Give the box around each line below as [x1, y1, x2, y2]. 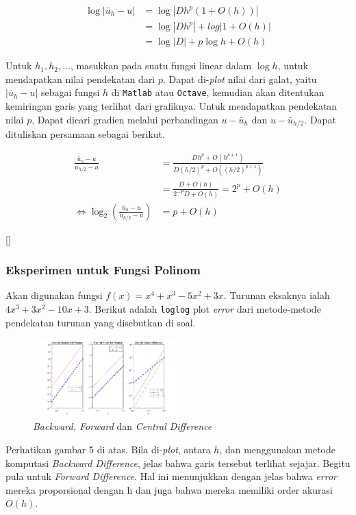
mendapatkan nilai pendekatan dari [5, 71, 155, 86]
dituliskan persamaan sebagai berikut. [5, 126, 165, 141]
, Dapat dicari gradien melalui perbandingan [31, 112, 218, 126]
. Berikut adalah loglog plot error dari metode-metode [88, 301, 321, 315]
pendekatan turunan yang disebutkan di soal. [5, 315, 196, 329]
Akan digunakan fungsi [5, 288, 103, 302]
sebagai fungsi [41, 85, 100, 99]
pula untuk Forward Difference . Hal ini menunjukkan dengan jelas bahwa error [5, 469, 338, 483]
